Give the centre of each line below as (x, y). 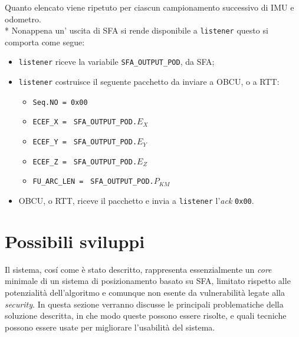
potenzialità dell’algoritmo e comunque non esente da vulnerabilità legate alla (145, 292)
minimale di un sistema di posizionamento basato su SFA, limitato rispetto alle (148, 281)
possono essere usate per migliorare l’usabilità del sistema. (110, 327)
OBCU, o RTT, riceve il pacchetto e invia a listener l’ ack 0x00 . (136, 201)
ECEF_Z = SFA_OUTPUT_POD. (85, 162)
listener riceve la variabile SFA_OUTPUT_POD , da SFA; (116, 62)
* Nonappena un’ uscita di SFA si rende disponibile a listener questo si (137, 30)
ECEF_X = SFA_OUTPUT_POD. (85, 122)
